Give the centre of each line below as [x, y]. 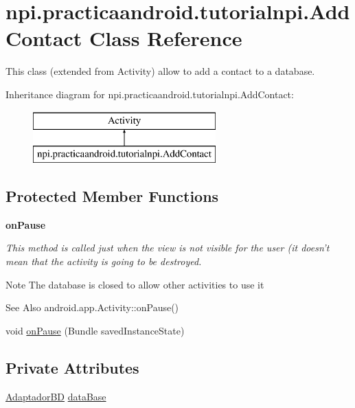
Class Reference [166, 38]
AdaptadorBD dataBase [56, 396]
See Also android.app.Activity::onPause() [92, 307]
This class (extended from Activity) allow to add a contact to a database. [160, 71]
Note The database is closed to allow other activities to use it [135, 284]
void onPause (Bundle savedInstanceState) [95, 330]
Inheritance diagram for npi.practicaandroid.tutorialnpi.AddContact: [150, 94]
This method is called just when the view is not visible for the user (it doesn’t [168, 248]
